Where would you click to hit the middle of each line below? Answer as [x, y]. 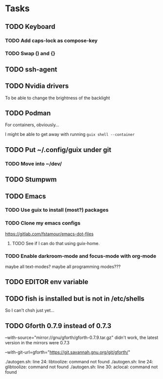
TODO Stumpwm [31, 180]
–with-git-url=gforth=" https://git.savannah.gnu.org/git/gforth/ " [68, 352]
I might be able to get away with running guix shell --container [70, 134]
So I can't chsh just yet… [30, 311]
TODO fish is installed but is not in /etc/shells [75, 299]
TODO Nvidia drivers [37, 86]
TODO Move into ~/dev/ [34, 163]
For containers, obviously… [32, 125]
